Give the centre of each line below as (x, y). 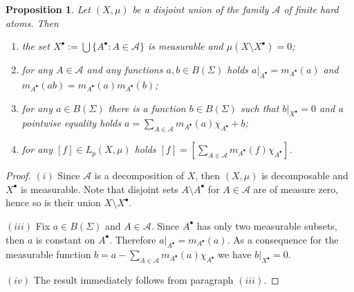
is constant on (65, 239)
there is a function (147, 108)
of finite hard (311, 9)
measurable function (48, 254)
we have (235, 254)
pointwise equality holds (71, 123)
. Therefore (133, 239)
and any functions (125, 70)
